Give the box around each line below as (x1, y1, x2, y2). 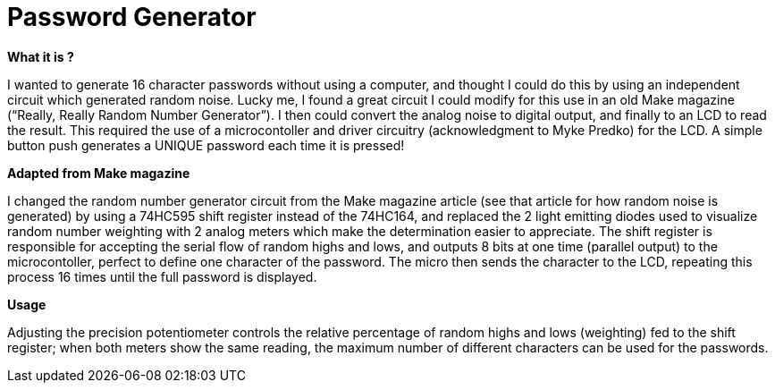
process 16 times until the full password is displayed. (7, 268, 317, 284)
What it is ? (7, 48, 74, 64)
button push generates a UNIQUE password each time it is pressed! (7, 137, 405, 153)
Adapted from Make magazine (7, 165, 190, 181)
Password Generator (7, 2, 257, 32)
